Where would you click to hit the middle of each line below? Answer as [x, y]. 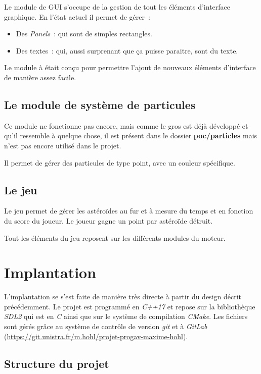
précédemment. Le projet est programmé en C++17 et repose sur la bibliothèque [130, 306]
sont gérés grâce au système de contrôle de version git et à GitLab [106, 326]
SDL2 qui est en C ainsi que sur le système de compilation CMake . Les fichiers [126, 316]
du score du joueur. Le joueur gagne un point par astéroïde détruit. [108, 220]
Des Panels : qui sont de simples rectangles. [84, 34]
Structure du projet [57, 363]
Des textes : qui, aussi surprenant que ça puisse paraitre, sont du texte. [127, 50]
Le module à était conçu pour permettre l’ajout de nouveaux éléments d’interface [130, 67]
